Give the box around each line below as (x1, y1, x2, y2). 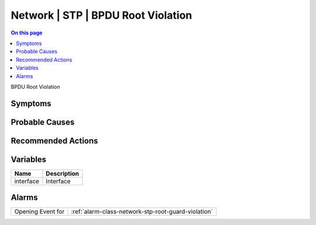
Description (46, 169, 79, 178)
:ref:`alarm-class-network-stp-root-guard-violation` (71, 207, 213, 216)
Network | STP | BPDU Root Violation (11, 9, 193, 22)
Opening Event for (14, 207, 65, 216)
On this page (11, 29, 43, 36)
